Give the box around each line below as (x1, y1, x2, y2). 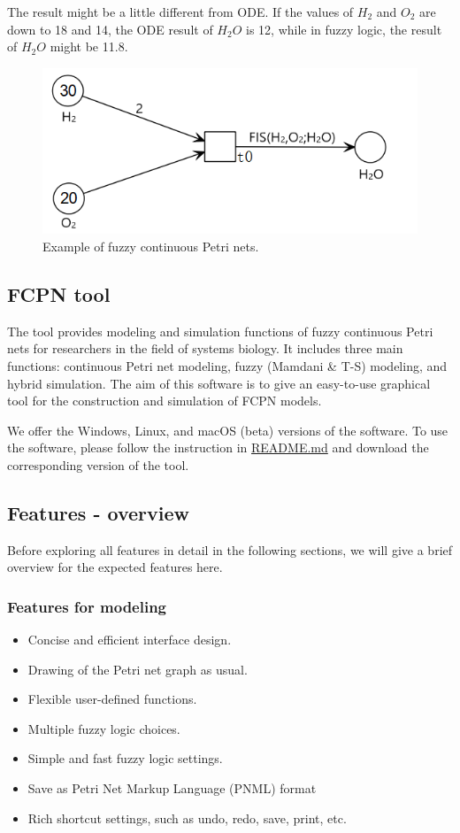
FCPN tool (7, 280, 111, 307)
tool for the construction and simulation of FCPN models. (7, 391, 322, 410)
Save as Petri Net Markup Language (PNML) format (27, 779, 317, 798)
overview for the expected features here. (7, 558, 223, 576)
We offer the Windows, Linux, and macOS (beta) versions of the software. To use (7, 420, 448, 439)
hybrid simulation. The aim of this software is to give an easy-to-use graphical (7, 374, 431, 392)
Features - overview (7, 498, 189, 526)
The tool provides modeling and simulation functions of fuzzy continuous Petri (7, 321, 433, 340)
